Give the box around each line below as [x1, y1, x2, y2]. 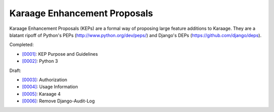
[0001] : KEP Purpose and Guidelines [22, 51, 98, 57]
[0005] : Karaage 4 [22, 91, 61, 97]
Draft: [9, 67, 21, 73]
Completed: [9, 42, 34, 48]
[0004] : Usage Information [22, 84, 78, 90]
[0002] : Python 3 [22, 58, 58, 64]
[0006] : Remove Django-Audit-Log [22, 98, 95, 104]
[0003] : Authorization [22, 77, 67, 83]
